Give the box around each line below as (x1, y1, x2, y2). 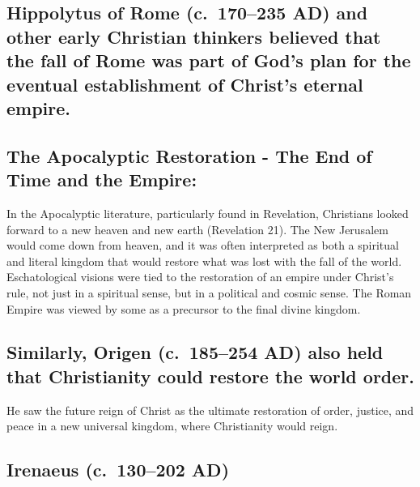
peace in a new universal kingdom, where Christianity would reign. (6, 417, 338, 434)
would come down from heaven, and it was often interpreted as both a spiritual (6, 237, 399, 254)
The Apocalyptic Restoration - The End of (6, 143, 372, 168)
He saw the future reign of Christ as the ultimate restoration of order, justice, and (6, 401, 414, 418)
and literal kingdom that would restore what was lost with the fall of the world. (6, 252, 402, 269)
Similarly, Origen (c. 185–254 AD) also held (6, 340, 384, 365)
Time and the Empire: (6, 167, 197, 192)
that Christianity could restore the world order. (6, 363, 414, 388)
